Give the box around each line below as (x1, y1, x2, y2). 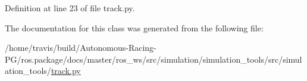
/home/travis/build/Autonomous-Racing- (5, 41, 156, 54)
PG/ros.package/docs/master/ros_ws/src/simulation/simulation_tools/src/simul (5, 53, 302, 65)
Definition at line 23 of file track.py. (5, 2, 135, 14)
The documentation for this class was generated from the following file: (5, 21, 264, 34)
